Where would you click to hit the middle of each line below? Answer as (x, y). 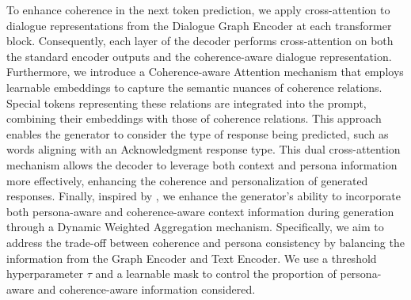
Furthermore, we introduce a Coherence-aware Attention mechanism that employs (205, 72)
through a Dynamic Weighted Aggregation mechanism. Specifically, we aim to (195, 227)
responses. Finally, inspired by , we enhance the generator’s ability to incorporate (204, 196)
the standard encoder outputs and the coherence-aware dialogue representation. (199, 56)
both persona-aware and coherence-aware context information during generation (200, 211)
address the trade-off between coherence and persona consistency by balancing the (205, 242)
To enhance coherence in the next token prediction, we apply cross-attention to (198, 9)
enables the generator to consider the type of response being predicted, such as (198, 133)
